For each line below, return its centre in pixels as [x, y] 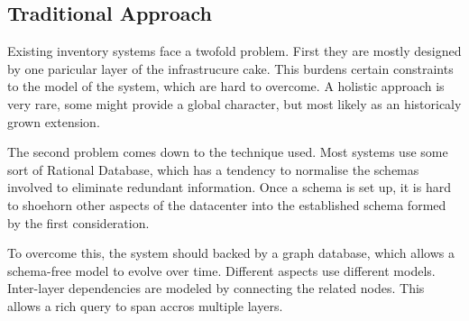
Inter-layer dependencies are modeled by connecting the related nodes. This [216, 288]
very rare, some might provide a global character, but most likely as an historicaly [234, 103]
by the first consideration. [78, 222]
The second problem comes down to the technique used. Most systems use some [228, 152]
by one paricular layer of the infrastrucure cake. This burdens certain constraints [230, 68]
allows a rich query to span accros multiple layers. [145, 305]
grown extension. [54, 121]
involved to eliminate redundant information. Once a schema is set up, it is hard [229, 187]
